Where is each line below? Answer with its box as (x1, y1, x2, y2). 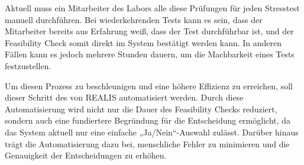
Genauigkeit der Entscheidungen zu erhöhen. (5, 149, 167, 161)
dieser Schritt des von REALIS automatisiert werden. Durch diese (5, 91, 244, 103)
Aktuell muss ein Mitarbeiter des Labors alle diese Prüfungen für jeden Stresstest (5, 2, 300, 14)
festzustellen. (5, 59, 51, 72)
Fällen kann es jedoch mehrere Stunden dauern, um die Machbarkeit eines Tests (5, 48, 295, 60)
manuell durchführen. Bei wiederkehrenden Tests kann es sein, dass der (5, 13, 263, 25)
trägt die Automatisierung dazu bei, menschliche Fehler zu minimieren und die (5, 137, 290, 150)
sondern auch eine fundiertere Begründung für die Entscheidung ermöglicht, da (5, 114, 291, 127)
